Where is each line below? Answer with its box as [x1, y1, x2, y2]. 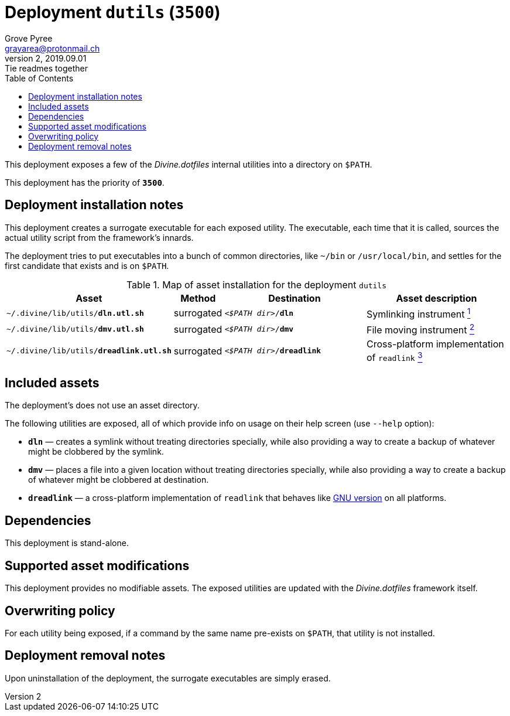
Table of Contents [5, 73, 74, 83]
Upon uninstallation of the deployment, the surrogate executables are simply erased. [5, 673, 331, 683]
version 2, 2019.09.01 [5, 53, 87, 63]
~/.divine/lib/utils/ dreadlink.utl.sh [6, 346, 172, 356]
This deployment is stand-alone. [5, 538, 129, 548]
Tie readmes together [5, 63, 88, 73]
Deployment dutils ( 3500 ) [5, 2, 221, 22]
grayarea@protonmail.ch [5, 43, 100, 53]
